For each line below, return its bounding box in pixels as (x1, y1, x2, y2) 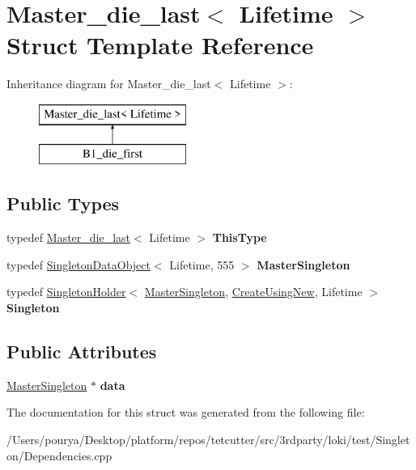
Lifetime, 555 (169, 256, 235, 273)
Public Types (6, 191, 120, 216)
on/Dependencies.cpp (6, 447, 112, 464)
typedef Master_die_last (6, 229, 131, 246)
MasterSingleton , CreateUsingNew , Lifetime (144, 283, 363, 300)
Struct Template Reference (6, 28, 314, 61)
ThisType (212, 229, 267, 246)
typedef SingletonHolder (6, 283, 126, 300)
